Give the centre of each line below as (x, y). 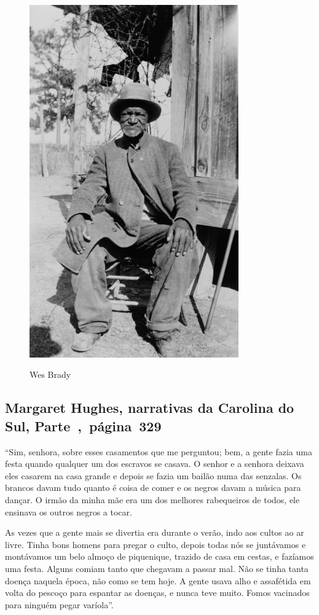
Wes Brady (50, 374)
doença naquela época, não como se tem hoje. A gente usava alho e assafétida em (158, 580)
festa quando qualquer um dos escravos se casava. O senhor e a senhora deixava (155, 464)
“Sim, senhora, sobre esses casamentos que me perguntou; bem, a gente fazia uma (159, 451)
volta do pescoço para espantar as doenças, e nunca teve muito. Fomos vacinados (157, 593)
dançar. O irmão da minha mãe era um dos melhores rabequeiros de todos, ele (152, 499)
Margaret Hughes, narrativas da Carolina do (150, 408)
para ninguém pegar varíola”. (59, 604)
